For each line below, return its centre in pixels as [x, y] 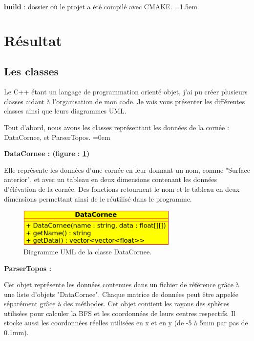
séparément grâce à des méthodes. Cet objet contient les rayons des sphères [117, 304]
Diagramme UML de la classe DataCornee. [88, 251]
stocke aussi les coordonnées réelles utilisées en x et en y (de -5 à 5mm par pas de [126, 323]
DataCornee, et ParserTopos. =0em [57, 137]
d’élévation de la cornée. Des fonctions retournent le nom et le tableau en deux [122, 189]
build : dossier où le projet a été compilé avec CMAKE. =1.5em [101, 6]
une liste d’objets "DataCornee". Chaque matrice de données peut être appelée [121, 294]
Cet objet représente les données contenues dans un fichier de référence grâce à [122, 284]
